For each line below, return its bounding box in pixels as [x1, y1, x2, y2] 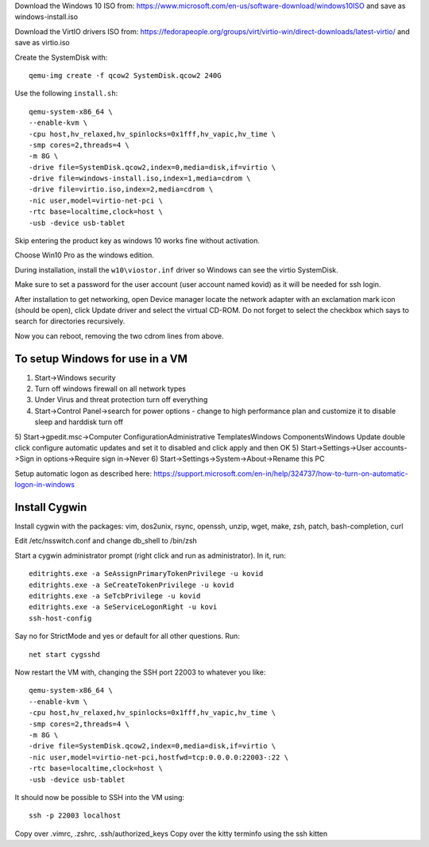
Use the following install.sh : [14, 88, 118, 99]
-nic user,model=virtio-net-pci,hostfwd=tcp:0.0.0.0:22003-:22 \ [29, 752, 289, 762]
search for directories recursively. [14, 316, 126, 326]
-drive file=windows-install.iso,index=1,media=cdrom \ [29, 174, 251, 183]
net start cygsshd [29, 650, 101, 659]
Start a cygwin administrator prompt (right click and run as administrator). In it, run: [14, 551, 286, 560]
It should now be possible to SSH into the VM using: [14, 792, 185, 802]
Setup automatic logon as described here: [14, 469, 153, 478]
